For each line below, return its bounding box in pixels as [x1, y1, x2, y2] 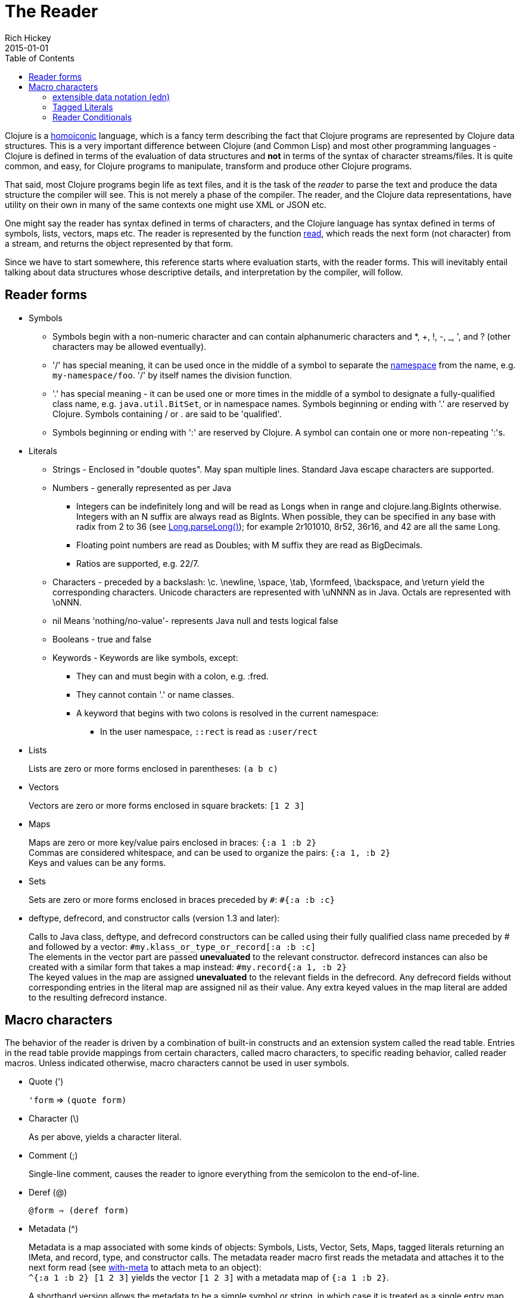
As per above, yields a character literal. [29, 1132, 182, 1142]
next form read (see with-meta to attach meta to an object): [29, 1262, 261, 1273]
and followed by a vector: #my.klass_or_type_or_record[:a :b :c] [29, 941, 316, 952]
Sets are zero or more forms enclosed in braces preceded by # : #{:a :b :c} [29, 894, 335, 905]
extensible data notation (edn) [52, 91, 170, 102]
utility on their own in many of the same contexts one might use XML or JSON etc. [5, 199, 327, 210]
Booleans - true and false [52, 634, 152, 644]
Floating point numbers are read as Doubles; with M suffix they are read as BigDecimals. [76, 539, 423, 550]
